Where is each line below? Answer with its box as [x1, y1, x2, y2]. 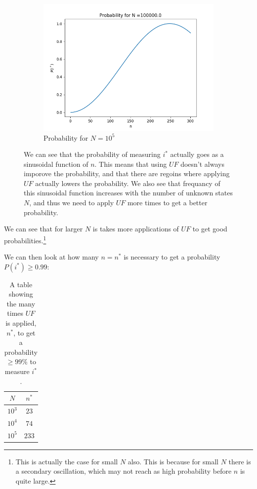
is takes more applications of [92, 224, 179, 234]
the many [6, 298, 36, 308]
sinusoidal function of [24, 158, 88, 169]
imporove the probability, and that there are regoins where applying [24, 168, 230, 179]
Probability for [43, 132, 88, 143]
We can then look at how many [4, 252, 99, 262]
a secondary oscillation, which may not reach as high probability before [15, 466, 232, 476]
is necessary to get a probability [124, 252, 220, 262]
